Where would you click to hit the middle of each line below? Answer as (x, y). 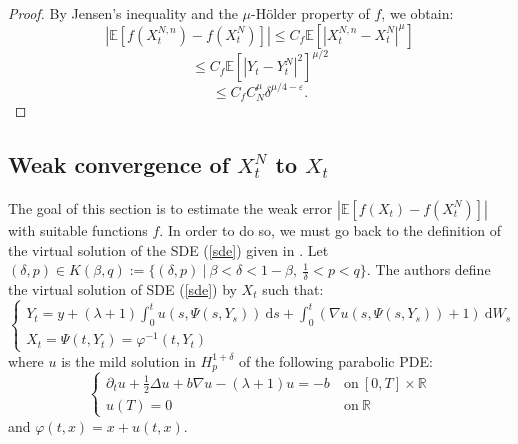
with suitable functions (78, 229)
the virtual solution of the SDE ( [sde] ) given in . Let (168, 249)
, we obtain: (417, 13)
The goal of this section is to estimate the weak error (170, 207)
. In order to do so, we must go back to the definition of (330, 229)
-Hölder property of (310, 13)
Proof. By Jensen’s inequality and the (123, 13)
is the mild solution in (128, 360)
